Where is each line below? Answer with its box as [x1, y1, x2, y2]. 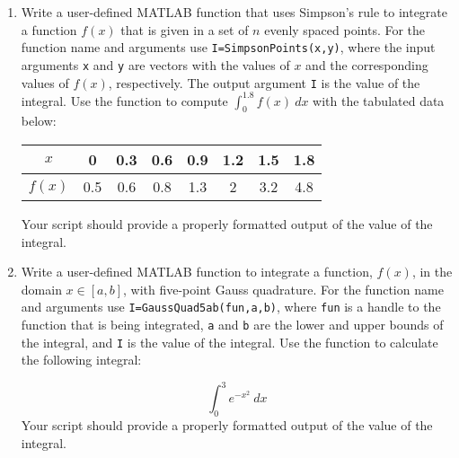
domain [21, 279, 62, 298]
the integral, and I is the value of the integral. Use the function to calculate [21, 332, 438, 351]
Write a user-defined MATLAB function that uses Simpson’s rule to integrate [21, 3, 448, 21]
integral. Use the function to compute [21, 91, 228, 110]
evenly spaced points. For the [264, 20, 426, 39]
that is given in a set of [120, 20, 249, 39]
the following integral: [21, 350, 142, 369]
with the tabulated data [313, 91, 445, 110]
